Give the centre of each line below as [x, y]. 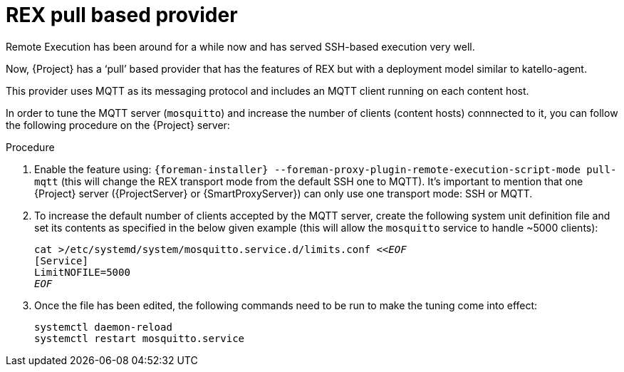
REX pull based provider [122, 15]
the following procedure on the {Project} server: [118, 125]
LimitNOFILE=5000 [82, 272]
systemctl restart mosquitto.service [140, 338]
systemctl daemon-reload [103, 327]
